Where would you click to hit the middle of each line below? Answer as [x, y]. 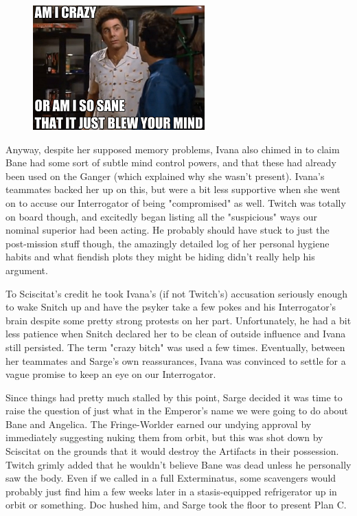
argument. [27, 270]
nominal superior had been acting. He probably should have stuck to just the [168, 230]
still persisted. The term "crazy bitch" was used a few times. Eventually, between [175, 347]
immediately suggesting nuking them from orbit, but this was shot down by [164, 437]
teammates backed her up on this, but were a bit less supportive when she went [173, 189]
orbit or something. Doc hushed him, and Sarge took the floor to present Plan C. [176, 505]
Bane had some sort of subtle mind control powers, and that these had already [171, 162]
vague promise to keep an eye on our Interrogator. [111, 374]
